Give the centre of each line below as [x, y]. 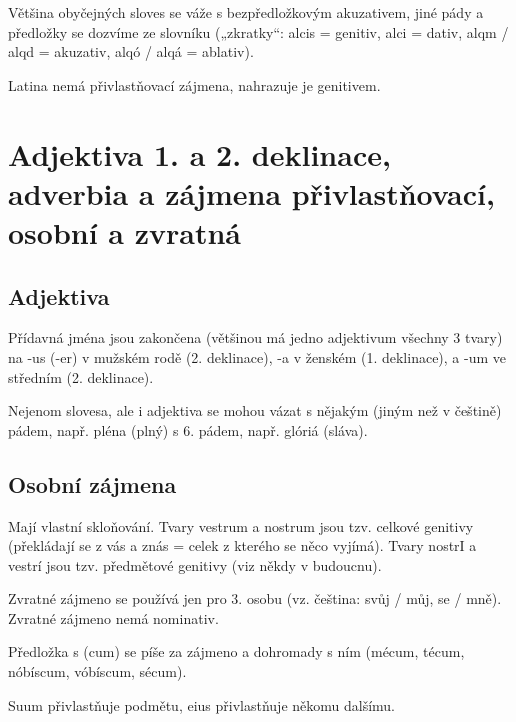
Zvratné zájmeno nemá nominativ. [113, 617]
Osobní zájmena [92, 483]
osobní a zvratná [125, 231]
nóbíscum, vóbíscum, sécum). [97, 671]
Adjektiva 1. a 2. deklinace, [199, 153]
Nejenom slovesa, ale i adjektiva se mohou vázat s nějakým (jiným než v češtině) [255, 410]
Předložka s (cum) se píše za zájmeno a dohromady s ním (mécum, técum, [236, 651]
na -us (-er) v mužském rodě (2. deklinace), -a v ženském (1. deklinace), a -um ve [257, 356]
